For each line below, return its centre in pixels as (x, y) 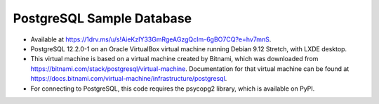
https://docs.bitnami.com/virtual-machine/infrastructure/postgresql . (129, 79)
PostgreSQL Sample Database (102, 18)
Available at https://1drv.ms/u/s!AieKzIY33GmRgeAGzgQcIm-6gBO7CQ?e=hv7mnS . (151, 39)
